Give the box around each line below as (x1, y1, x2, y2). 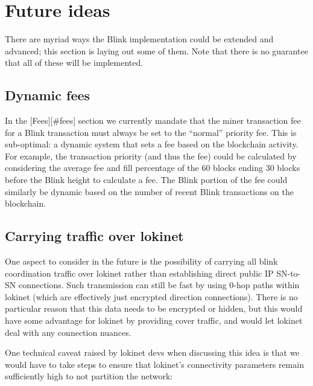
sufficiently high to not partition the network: (5, 370, 173, 382)
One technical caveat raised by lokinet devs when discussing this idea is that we (5, 346, 300, 359)
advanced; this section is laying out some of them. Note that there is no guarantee (5, 44, 308, 57)
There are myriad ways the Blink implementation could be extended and (5, 33, 274, 45)
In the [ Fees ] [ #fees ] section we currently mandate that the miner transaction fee (5, 114, 301, 127)
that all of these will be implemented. (5, 56, 144, 69)
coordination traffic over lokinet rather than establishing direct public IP (5, 266, 274, 279)
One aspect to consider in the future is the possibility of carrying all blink (5, 255, 278, 268)
